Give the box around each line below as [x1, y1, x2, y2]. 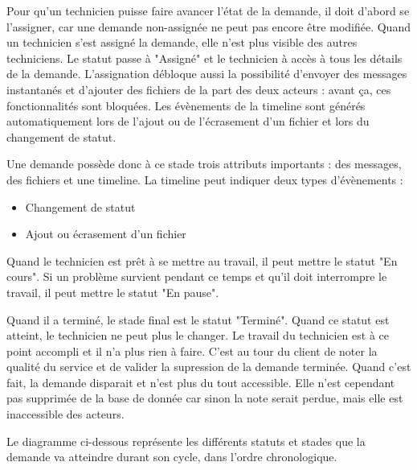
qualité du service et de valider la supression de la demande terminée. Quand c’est [6, 358, 411, 375]
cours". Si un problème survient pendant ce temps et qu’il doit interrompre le [6, 268, 387, 285]
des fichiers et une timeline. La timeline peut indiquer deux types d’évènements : [6, 171, 403, 188]
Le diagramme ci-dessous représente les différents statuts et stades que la [6, 432, 366, 449]
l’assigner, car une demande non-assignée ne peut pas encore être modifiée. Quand [6, 18, 411, 35]
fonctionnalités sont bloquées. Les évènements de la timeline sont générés [6, 97, 366, 113]
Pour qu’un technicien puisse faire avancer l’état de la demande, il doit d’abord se [6, 2, 410, 19]
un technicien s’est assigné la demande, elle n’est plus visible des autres [6, 34, 358, 51]
